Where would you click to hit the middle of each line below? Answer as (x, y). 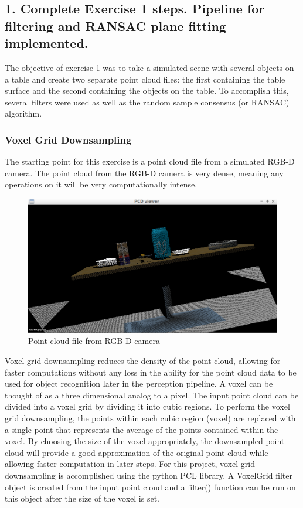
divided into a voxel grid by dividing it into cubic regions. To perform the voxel (147, 406)
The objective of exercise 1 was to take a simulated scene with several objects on (149, 67)
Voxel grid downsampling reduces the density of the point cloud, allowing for (143, 361)
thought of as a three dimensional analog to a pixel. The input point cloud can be (152, 395)
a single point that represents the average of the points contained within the (142, 429)
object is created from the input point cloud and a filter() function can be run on (150, 487)
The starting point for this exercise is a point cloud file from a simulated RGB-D (150, 161)
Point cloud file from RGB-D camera (94, 341)
